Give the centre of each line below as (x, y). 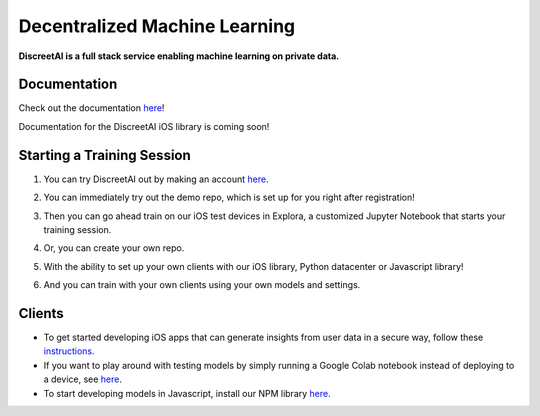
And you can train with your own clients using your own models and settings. (202, 285)
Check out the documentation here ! (91, 108)
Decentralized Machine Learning (156, 26)
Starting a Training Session (105, 155)
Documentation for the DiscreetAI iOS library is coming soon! (144, 126)
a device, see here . (82, 379)
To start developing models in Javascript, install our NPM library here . (187, 393)
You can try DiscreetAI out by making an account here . (156, 179)
